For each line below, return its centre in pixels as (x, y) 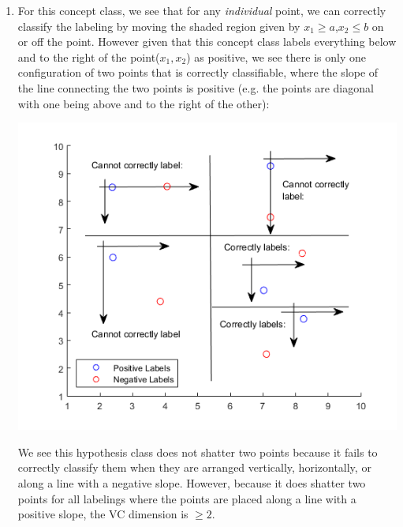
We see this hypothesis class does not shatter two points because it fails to (198, 452)
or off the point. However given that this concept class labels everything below (207, 41)
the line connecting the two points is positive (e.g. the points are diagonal (196, 87)
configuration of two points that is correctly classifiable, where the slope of (198, 72)
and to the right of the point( (89, 56)
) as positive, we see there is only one (276, 56)
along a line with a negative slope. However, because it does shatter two (192, 482)
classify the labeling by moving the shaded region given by (159, 26)
